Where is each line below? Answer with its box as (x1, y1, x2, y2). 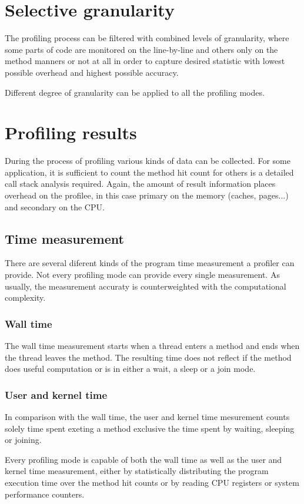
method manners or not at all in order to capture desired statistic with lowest (5, 55, 285, 67)
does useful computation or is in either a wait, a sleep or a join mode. (5, 362, 256, 375)
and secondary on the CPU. (5, 200, 105, 213)
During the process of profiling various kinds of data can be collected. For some (5, 154, 290, 167)
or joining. (5, 434, 42, 446)
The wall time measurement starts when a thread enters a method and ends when (5, 339, 300, 351)
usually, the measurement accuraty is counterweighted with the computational (5, 280, 286, 292)
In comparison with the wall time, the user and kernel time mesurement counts (5, 410, 290, 422)
